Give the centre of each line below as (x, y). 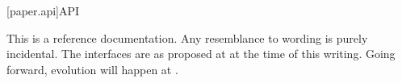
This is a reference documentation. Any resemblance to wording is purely (187, 37)
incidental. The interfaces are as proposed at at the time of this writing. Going (201, 54)
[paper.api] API (43, 10)
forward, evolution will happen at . (92, 69)
